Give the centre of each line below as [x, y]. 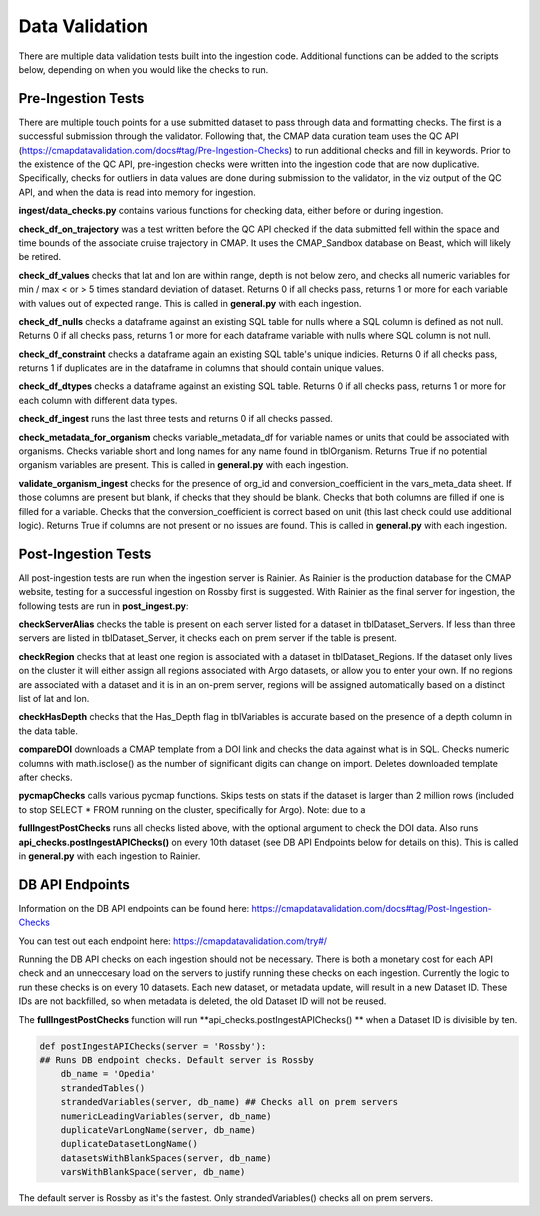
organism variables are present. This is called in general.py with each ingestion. [183, 465]
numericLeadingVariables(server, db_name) [166, 1116]
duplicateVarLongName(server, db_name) [158, 1129]
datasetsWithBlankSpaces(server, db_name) [166, 1158]
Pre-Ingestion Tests [81, 98]
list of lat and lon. [54, 699]
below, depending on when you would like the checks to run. [143, 69]
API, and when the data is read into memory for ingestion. [137, 192]
